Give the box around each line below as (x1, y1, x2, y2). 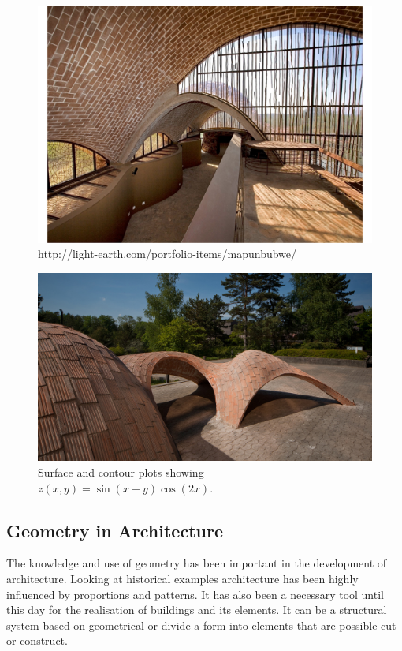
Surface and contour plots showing (38, 464, 204, 481)
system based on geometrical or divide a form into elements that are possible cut (6, 616, 396, 633)
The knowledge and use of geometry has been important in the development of (6, 555, 387, 571)
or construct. (6, 632, 68, 649)
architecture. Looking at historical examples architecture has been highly (6, 571, 359, 587)
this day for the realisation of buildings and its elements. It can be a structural (6, 601, 387, 618)
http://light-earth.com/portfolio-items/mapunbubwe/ (38, 245, 297, 262)
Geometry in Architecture (6, 518, 223, 542)
